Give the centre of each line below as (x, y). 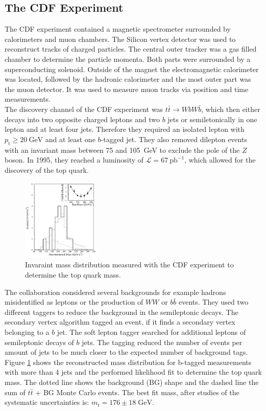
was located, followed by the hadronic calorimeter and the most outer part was (128, 79)
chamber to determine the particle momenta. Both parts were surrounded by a (128, 59)
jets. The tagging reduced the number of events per (162, 342)
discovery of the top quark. (47, 169)
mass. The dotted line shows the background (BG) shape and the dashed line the (132, 382)
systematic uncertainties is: (47, 402)
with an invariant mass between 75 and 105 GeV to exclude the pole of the (122, 150)
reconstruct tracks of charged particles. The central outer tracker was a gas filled (131, 49)
